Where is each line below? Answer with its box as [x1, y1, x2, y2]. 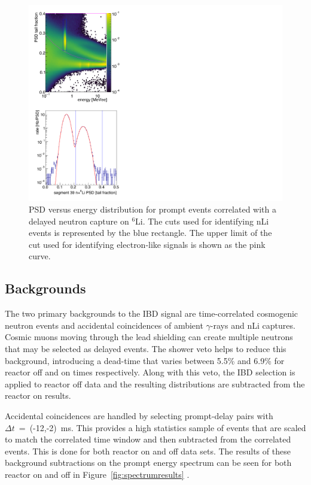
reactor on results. [5, 389, 71, 402]
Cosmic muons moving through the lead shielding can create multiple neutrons [5, 331, 293, 343]
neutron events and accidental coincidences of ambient [5, 319, 203, 331]
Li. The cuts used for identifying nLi [135, 214, 269, 227]
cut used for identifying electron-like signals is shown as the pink [29, 238, 266, 250]
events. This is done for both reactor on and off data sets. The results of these [5, 444, 291, 457]
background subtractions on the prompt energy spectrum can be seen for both [5, 456, 292, 469]
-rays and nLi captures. [210, 319, 295, 331]
